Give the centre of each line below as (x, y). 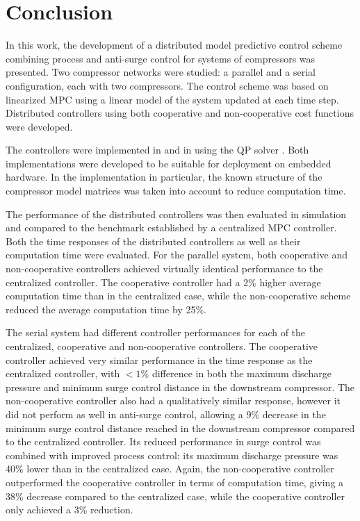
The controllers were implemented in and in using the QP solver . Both (157, 150)
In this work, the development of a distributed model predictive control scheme (174, 45)
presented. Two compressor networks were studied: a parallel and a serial (161, 72)
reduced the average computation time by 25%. (106, 309)
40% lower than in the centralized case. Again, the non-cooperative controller (170, 469)
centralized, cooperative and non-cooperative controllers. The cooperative (162, 346)
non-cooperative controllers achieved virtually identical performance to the (164, 268)
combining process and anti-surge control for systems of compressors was (161, 58)
